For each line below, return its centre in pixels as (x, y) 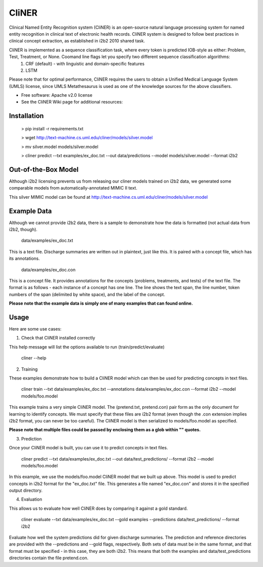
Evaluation (32, 499)
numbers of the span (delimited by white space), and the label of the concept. (87, 294)
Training (29, 369)
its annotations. (24, 258)
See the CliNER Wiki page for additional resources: (72, 102)
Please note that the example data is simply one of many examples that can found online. (101, 303)
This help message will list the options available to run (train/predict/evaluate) (87, 347)
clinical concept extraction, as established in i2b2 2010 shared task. (77, 41)
